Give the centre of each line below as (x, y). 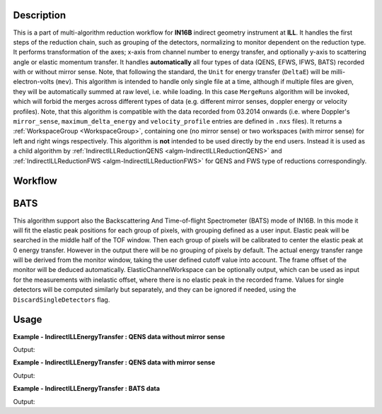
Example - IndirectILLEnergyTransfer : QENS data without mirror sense (119, 336)
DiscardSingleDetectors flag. (62, 300)
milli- (338, 72)
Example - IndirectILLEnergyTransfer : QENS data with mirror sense (114, 362)
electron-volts (34, 82)
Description (40, 15)
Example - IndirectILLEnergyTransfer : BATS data (87, 389)
